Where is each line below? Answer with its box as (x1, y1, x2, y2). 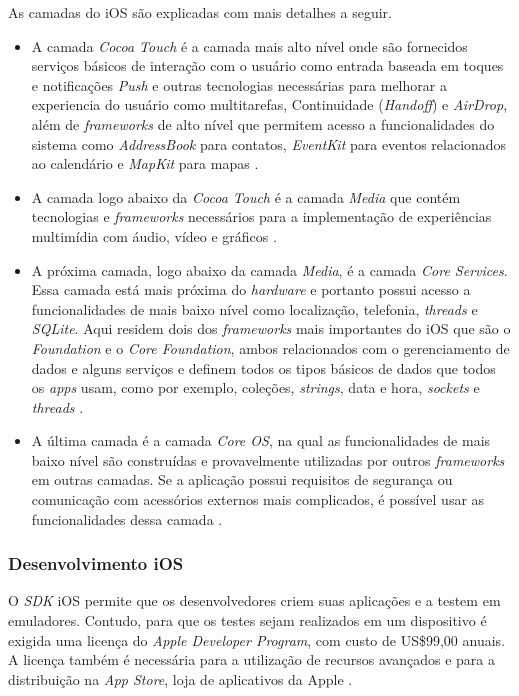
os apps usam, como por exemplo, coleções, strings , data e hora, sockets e (31, 377, 480, 398)
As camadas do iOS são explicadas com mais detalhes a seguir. (8, 2, 392, 22)
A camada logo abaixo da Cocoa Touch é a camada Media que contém (31, 186, 461, 207)
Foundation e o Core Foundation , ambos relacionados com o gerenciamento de (31, 337, 510, 358)
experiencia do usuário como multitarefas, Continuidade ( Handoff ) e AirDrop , (31, 94, 508, 115)
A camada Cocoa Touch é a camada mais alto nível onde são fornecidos (31, 35, 468, 56)
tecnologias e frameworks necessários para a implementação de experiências (31, 206, 492, 227)
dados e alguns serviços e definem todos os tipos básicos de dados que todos (31, 357, 496, 378)
